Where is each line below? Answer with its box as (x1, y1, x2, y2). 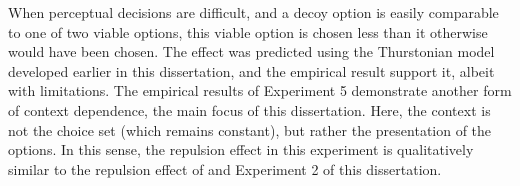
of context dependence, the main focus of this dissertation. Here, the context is (8, 99, 491, 120)
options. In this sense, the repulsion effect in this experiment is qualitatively (8, 139, 474, 160)
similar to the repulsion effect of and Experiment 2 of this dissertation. (8, 158, 442, 179)
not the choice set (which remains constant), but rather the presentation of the (8, 119, 492, 140)
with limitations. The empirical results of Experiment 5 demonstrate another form (8, 80, 512, 101)
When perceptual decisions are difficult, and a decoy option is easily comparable (8, 2, 499, 22)
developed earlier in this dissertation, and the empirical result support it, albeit (8, 60, 495, 81)
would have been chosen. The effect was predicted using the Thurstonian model (8, 41, 495, 62)
